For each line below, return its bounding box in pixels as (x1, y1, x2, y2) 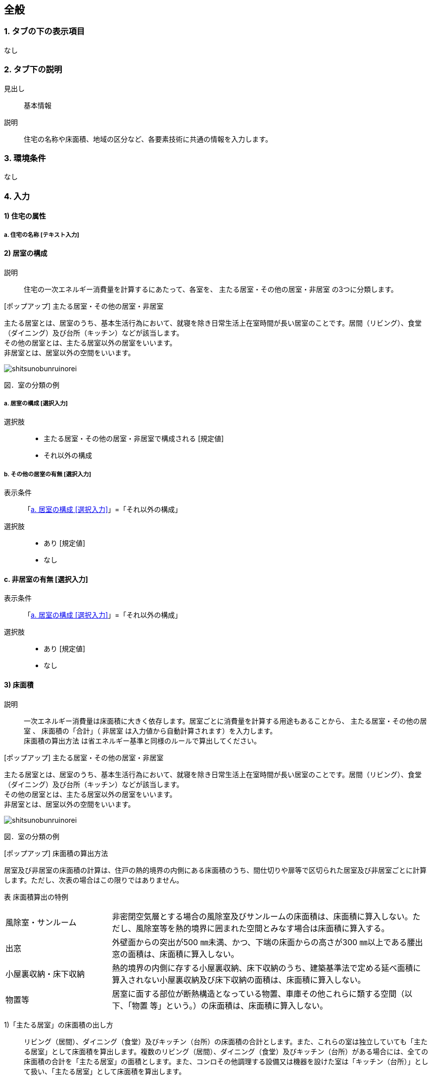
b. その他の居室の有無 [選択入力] (4, 470, 92, 478)
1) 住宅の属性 (4, 212, 46, 221)
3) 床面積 (4, 681, 34, 689)
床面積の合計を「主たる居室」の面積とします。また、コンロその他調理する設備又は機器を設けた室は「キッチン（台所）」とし (24, 1057, 429, 1066)
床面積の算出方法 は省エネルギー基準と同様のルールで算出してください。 (24, 736, 261, 745)
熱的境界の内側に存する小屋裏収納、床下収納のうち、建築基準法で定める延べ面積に (112, 963, 421, 973)
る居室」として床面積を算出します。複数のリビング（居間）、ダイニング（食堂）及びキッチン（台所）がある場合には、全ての (24, 1047, 429, 1056)
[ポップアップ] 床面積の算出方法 (4, 849, 108, 857)
